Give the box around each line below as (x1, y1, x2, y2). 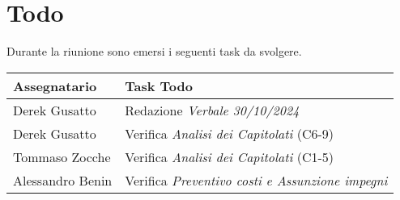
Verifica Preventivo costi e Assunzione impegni (125, 170, 388, 190)
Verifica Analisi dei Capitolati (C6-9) (125, 123, 334, 143)
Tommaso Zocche (13, 147, 111, 166)
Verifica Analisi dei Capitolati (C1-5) (125, 147, 334, 166)
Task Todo (125, 76, 193, 95)
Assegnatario (13, 76, 97, 95)
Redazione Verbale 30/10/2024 (125, 100, 300, 119)
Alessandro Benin (13, 170, 113, 190)
